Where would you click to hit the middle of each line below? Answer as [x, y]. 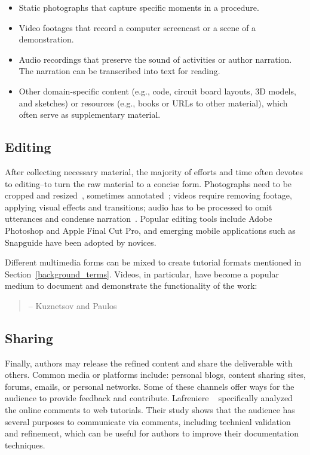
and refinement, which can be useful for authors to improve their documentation [152, 433]
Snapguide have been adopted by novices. [81, 242]
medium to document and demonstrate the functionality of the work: [131, 285]
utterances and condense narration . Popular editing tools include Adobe [139, 219]
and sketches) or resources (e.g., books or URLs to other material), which [153, 103]
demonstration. [46, 39]
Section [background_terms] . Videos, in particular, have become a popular [142, 274]
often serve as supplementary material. [90, 114]
